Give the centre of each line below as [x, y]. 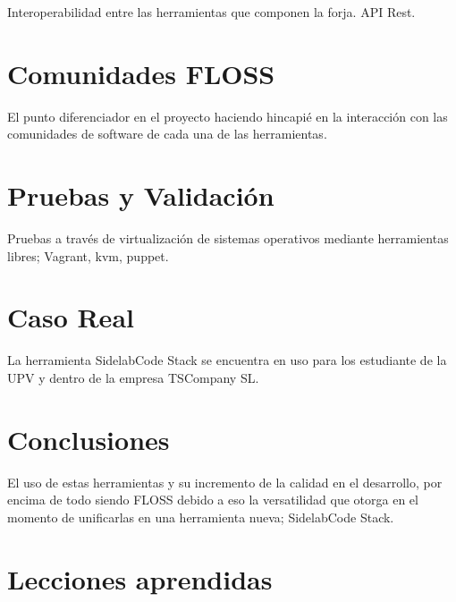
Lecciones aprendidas [140, 578]
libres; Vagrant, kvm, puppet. [88, 255]
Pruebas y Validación [141, 195]
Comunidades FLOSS [141, 73]
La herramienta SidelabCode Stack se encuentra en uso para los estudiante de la [227, 360]
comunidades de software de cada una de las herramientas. [167, 134]
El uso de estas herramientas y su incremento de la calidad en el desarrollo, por [225, 482]
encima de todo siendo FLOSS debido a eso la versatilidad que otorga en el [213, 500]
